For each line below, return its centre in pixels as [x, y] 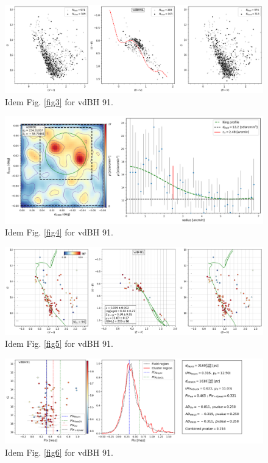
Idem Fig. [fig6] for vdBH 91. [59, 452]
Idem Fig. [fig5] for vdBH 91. [59, 343]
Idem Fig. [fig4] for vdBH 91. [59, 232]
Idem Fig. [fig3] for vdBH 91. [59, 101]
